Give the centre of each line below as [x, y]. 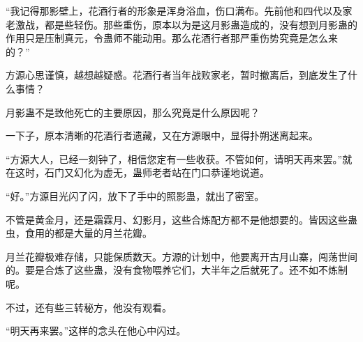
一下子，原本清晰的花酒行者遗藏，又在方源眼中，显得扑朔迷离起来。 [162, 135]
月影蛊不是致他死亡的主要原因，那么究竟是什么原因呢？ [133, 112]
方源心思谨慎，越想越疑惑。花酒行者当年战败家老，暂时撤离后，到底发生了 [177, 75]
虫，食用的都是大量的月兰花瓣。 [79, 233]
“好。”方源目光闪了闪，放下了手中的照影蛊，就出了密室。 [135, 195]
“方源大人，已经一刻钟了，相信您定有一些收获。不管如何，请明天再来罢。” [174, 158]
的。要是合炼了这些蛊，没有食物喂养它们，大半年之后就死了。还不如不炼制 [177, 270]
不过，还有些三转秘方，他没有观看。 [89, 307]
